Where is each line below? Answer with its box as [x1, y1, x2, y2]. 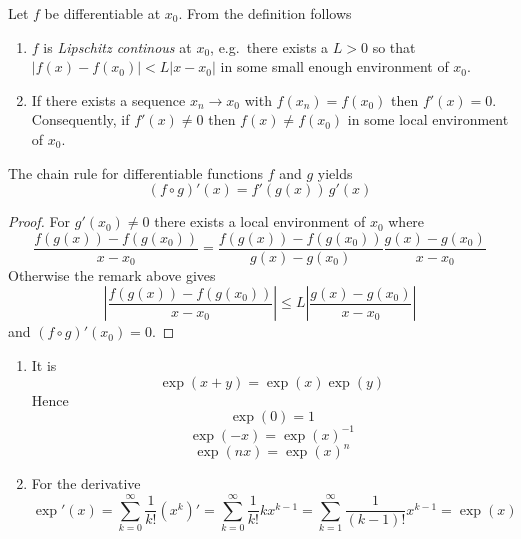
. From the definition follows [178, 3, 352, 23]
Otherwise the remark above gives [8, 264, 216, 285]
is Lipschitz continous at [43, 36, 192, 57]
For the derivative [31, 473, 141, 494]
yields [317, 162, 353, 183]
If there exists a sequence [31, 89, 186, 110]
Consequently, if [31, 109, 130, 130]
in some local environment [347, 109, 509, 130]
